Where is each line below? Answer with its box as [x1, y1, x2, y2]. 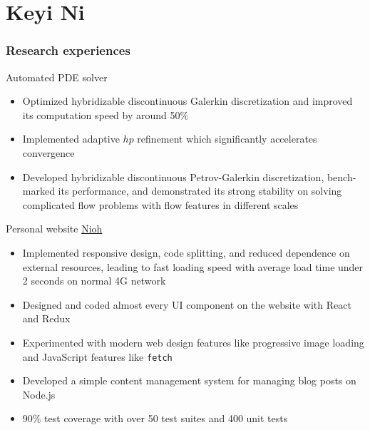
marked [22, 183, 55, 198]
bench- [327, 169, 356, 184]
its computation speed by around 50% [22, 107, 189, 122]
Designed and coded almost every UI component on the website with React [22, 297, 351, 312]
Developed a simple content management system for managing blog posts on [22, 373, 356, 388]
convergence [22, 145, 75, 160]
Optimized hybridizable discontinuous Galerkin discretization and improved [22, 93, 353, 108]
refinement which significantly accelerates [137, 131, 317, 146]
